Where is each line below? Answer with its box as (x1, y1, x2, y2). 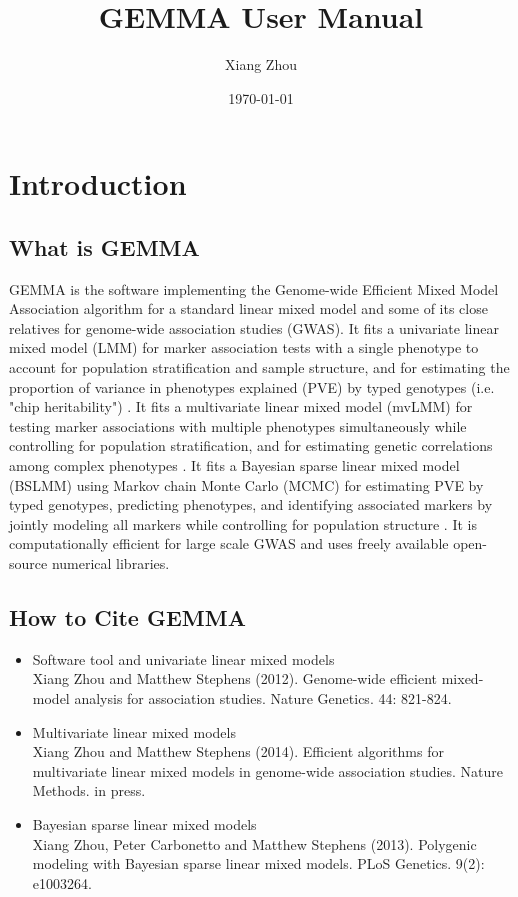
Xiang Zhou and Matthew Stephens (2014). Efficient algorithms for (32, 741, 444, 762)
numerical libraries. (51, 553, 170, 574)
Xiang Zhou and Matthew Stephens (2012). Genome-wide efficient (32, 668, 438, 689)
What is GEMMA (9, 231, 200, 262)
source (9, 553, 48, 574)
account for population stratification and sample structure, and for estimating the (9, 357, 510, 378)
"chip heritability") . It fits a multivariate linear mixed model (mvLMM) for (9, 396, 473, 417)
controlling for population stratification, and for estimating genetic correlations (9, 435, 493, 456)
